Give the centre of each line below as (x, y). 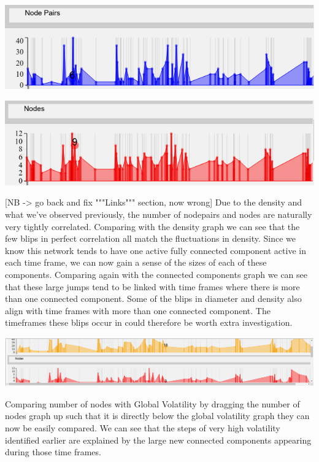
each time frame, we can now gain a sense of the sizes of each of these (136, 262)
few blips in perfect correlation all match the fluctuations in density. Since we (151, 238)
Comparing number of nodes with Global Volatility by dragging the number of (152, 403)
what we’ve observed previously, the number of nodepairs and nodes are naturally (159, 214)
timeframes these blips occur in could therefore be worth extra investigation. (149, 322)
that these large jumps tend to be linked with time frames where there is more (152, 286)
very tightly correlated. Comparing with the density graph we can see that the (152, 226)
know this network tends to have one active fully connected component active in (156, 250)
